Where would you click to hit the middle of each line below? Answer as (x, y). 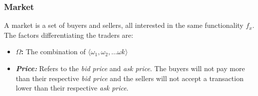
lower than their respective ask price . (72, 88)
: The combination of (53, 51)
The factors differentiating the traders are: (69, 35)
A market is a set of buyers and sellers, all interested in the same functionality (124, 25)
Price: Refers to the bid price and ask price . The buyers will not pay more (130, 68)
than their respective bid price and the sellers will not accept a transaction (129, 78)
